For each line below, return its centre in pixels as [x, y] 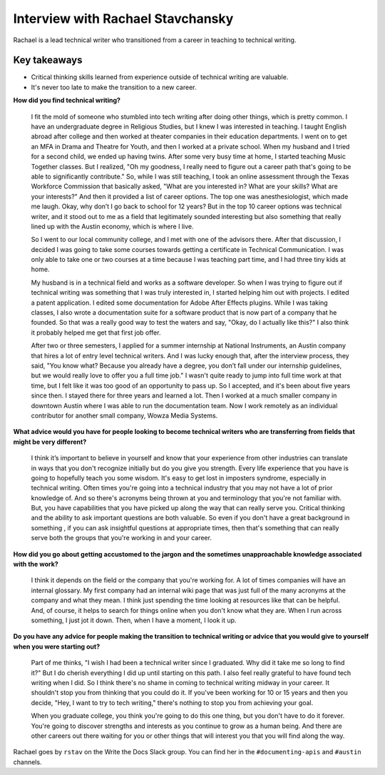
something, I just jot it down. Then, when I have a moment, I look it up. [134, 620]
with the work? [36, 564]
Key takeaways [48, 60]
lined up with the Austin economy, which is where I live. [112, 226]
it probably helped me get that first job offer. [96, 333]
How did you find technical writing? [67, 101]
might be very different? [50, 442]
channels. [27, 762]
